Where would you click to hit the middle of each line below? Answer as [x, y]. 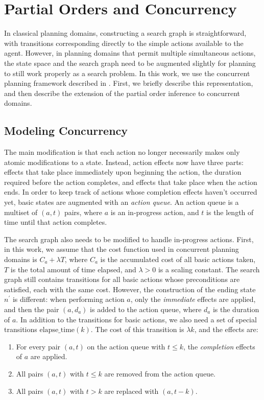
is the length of [230, 212]
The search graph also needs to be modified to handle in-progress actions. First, [129, 239]
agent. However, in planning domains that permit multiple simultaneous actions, [130, 53]
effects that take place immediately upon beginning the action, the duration [123, 172]
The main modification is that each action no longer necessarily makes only [122, 152]
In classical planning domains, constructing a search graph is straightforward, [125, 33]
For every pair [38, 346]
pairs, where [83, 212]
